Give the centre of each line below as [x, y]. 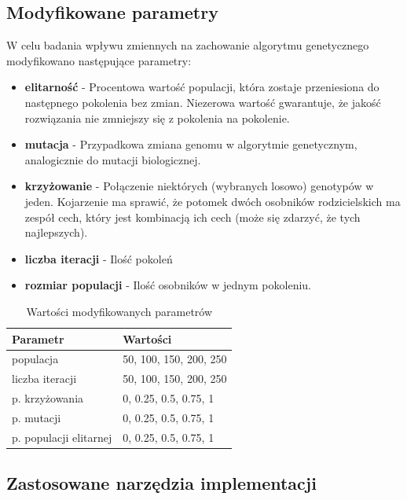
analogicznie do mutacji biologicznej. [113, 159]
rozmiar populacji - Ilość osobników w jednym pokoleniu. [168, 285]
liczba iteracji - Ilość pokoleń [99, 258]
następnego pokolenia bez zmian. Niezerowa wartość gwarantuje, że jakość [203, 102]
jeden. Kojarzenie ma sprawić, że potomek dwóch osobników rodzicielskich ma [213, 201]
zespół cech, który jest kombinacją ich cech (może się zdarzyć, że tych [192, 217]
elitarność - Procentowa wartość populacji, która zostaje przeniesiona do [202, 87]
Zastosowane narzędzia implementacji [161, 483]
